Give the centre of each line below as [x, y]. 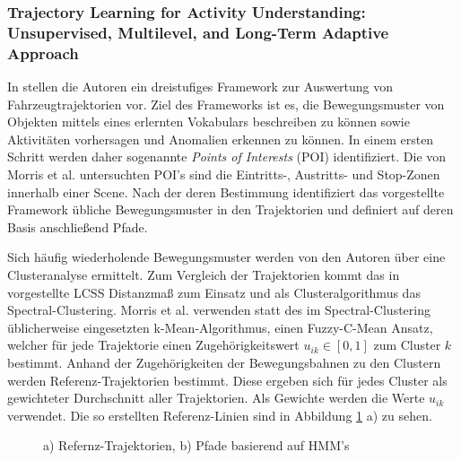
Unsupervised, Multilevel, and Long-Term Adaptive [198, 32]
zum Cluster [407, 345]
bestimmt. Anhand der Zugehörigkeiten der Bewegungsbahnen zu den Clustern [224, 362]
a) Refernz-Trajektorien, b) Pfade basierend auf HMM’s [196, 445]
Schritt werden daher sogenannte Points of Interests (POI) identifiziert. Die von [227, 157]
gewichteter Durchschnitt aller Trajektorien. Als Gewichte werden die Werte [216, 398]
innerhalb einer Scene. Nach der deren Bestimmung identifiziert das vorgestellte [226, 191]
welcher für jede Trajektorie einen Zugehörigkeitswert [153, 345]
